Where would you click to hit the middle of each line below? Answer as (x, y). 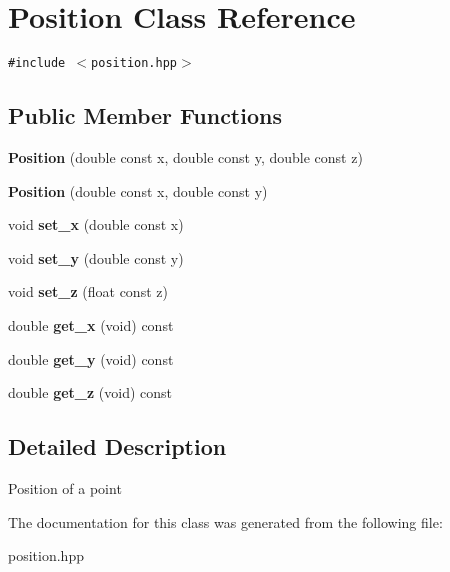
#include (37, 63)
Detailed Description (117, 446)
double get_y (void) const (91, 358)
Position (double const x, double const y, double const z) (185, 156)
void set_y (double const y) (96, 257)
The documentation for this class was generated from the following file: (225, 521)
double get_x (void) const (91, 324)
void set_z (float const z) (88, 291)
